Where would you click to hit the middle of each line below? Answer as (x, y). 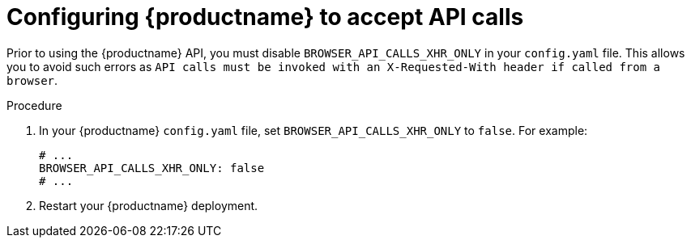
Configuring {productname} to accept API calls (265, 17)
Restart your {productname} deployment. (149, 205)
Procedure (34, 105)
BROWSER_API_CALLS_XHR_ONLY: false (152, 168)
